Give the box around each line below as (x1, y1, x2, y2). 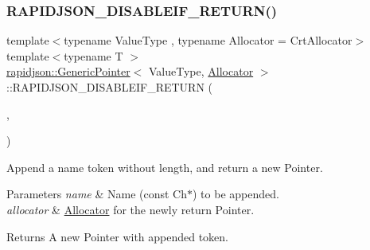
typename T (64, 47, 123, 64)
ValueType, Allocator (149, 63, 254, 80)
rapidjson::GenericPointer (6, 63, 130, 80)
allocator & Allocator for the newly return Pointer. (6, 201, 255, 217)
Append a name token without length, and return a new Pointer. (6, 158, 323, 175)
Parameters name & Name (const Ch (6, 186, 187, 202)
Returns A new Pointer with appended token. (6, 228, 229, 244)
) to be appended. (193, 186, 279, 202)
